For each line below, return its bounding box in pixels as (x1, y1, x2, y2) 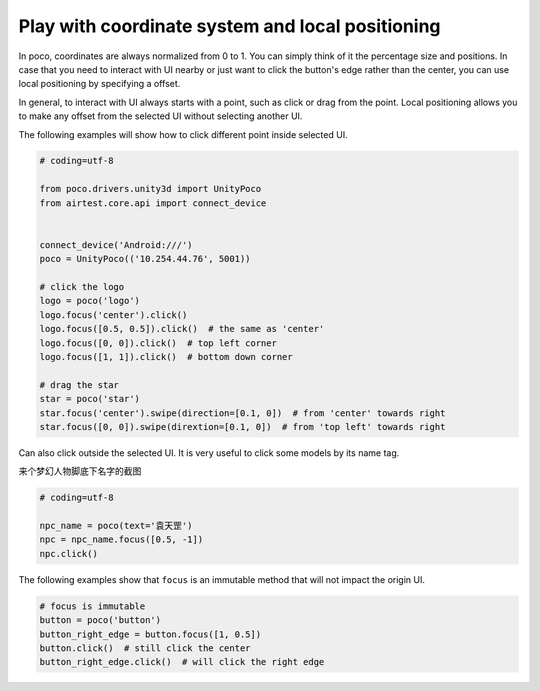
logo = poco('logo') (39, 295, 140, 307)
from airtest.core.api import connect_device (39, 197, 267, 209)
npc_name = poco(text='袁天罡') (39, 520, 193, 532)
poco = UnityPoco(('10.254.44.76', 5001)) (39, 253, 251, 265)
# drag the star (39, 379, 120, 390)
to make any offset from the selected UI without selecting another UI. (18, 110, 303, 122)
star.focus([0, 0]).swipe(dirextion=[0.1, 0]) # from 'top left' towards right (39, 421, 446, 432)
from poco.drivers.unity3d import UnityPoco (39, 183, 262, 195)
